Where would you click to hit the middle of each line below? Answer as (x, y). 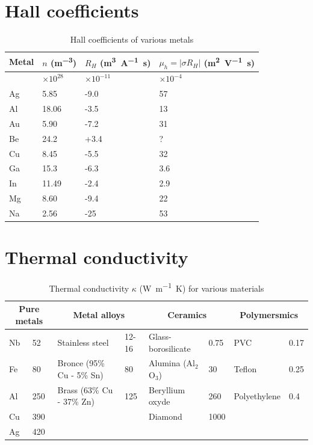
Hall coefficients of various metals (132, 39)
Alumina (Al (172, 363)
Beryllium (167, 389)
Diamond (165, 416)
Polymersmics (269, 315)
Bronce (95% (81, 363)
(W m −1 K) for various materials (202, 287)
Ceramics (187, 315)
